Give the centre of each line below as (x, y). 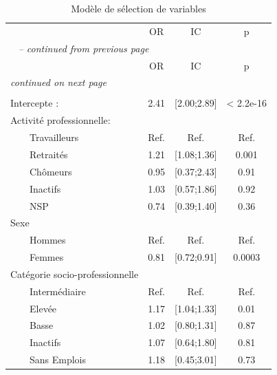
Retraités (49, 154)
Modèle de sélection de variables (138, 8)
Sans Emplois (58, 360)
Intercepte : (35, 103)
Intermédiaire (58, 291)
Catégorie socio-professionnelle (75, 274)
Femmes (47, 257)
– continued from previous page (84, 48)
